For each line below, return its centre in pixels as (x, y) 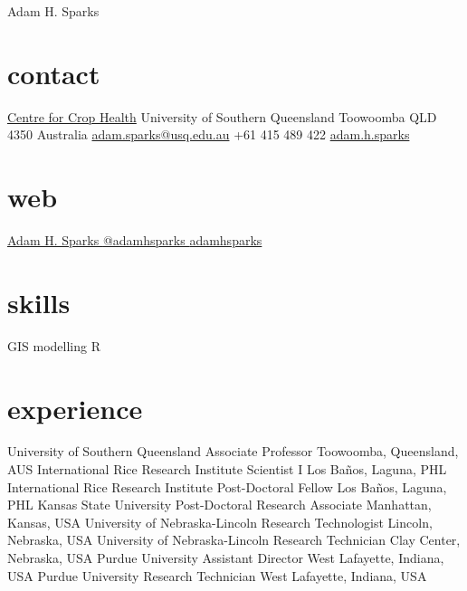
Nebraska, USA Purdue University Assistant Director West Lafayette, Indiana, (226, 558)
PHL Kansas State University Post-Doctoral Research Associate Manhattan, (219, 505)
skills (39, 302)
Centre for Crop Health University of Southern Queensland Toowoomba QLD (222, 116)
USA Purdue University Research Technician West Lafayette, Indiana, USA (217, 575)
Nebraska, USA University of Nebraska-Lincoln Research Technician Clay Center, (234, 540)
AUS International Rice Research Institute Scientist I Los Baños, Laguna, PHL (227, 469)
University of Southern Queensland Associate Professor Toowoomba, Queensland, (233, 451)
